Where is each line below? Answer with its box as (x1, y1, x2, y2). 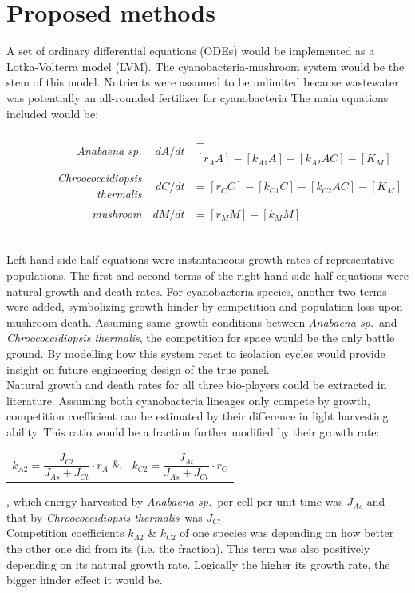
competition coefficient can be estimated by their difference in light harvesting (6, 408, 389, 424)
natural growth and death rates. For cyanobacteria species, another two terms (6, 282, 387, 299)
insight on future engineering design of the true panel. (6, 360, 270, 377)
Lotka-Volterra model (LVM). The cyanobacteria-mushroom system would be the (6, 58, 405, 74)
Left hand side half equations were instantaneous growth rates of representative (6, 251, 395, 268)
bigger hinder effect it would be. (6, 571, 163, 588)
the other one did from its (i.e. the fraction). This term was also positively (6, 540, 370, 557)
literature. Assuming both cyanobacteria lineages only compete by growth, (6, 392, 370, 408)
